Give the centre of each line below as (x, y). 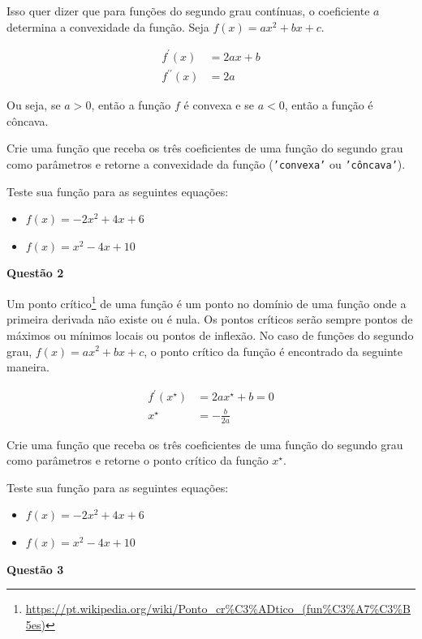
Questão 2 (35, 273)
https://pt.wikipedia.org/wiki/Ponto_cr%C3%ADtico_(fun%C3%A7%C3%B (218, 609)
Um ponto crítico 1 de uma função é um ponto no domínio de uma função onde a (207, 302)
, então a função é (329, 105)
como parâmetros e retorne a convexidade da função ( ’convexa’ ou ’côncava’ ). (206, 164)
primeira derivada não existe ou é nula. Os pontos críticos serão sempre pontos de (210, 319)
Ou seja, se (34, 105)
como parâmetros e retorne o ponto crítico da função (138, 460)
